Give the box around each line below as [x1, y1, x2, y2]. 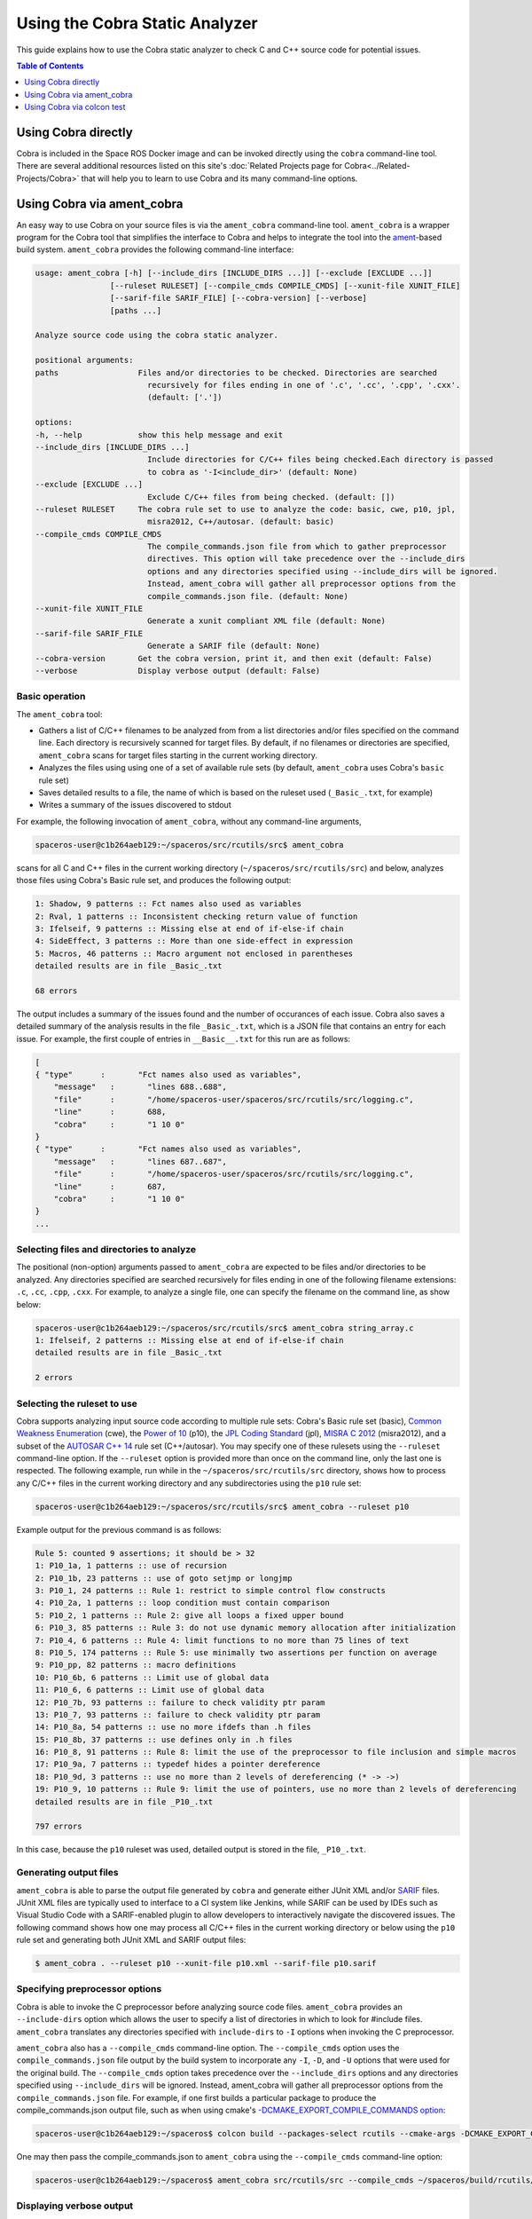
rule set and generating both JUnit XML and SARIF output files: [16, 1935, 246, 1946]
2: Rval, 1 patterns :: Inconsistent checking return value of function [35, 911, 358, 921]
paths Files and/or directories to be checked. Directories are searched [35, 367, 438, 377]
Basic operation [16, 691, 86, 703]
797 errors [35, 1821, 82, 1832]
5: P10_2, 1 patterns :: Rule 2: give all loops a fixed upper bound [35, 1610, 344, 1620]
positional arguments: [35, 355, 134, 366]
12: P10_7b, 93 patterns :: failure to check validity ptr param [35, 1697, 325, 1708]
